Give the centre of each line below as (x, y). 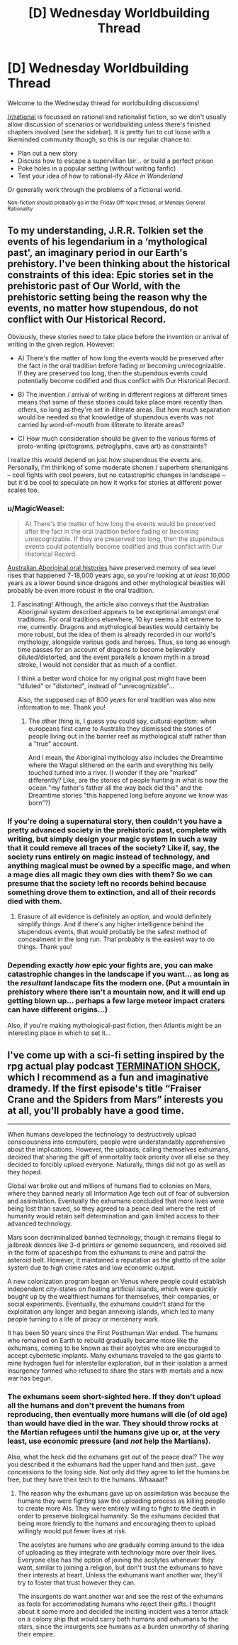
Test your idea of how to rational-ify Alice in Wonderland (100, 176)
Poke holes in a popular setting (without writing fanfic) (97, 168)
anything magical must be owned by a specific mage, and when (119, 865)
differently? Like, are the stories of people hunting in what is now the (128, 781)
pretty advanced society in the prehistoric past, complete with (117, 830)
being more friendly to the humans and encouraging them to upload (117, 1523)
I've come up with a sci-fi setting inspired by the (116, 1055)
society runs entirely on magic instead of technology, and (109, 857)
